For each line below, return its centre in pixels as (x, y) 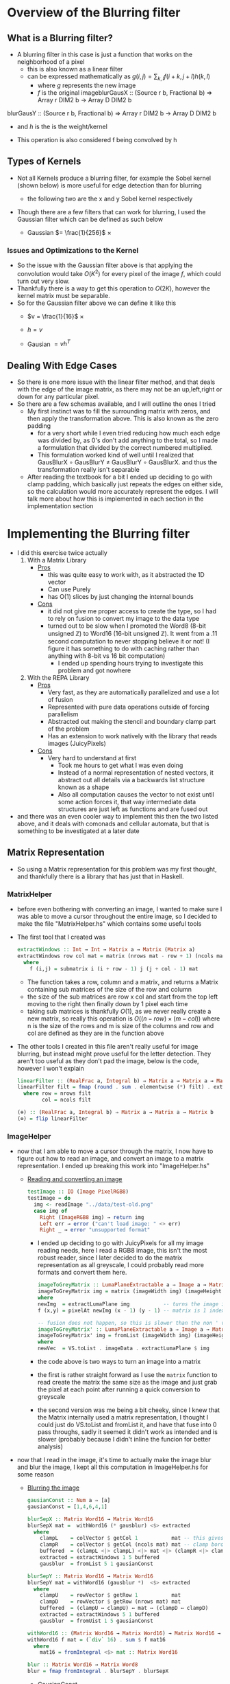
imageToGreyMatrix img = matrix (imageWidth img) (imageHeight (129, 1292)
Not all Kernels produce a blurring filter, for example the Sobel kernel (114, 178)
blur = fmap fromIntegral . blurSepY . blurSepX (98, 1671)
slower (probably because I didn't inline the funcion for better (124, 1439)
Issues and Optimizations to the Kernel (73, 250)
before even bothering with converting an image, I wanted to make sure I (119, 909)
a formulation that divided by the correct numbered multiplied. (125, 448)
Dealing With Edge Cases (62, 365)
